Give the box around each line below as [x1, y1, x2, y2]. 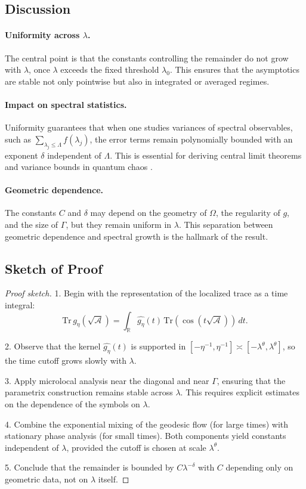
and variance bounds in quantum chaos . [5, 160, 153, 173]
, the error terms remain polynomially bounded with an [89, 132, 293, 145]
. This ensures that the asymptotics [169, 63, 299, 76]
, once [29, 63, 50, 76]
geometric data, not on [5, 473, 88, 485]
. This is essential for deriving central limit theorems [110, 148, 302, 161]
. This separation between [178, 218, 273, 231]
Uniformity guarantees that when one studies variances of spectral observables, [5, 121, 293, 134]
